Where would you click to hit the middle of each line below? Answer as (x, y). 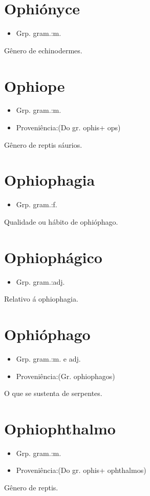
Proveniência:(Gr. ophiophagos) (66, 376)
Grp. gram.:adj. (40, 281)
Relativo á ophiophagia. (41, 299)
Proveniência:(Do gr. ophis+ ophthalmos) (81, 470)
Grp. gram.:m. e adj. (48, 358)
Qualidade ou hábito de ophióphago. (61, 221)
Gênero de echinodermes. (43, 50)
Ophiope (35, 85)
